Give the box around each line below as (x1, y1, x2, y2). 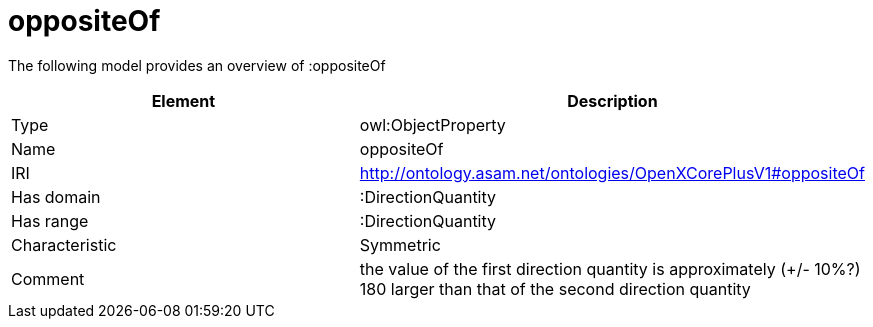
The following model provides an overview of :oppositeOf (8, 56, 386, 74)
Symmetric (359, 234, 441, 255)
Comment (11, 268, 85, 289)
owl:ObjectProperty (359, 114, 506, 135)
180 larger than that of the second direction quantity (359, 278, 751, 299)
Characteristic (11, 234, 117, 255)
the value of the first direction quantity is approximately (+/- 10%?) (359, 258, 861, 279)
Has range (11, 210, 89, 231)
